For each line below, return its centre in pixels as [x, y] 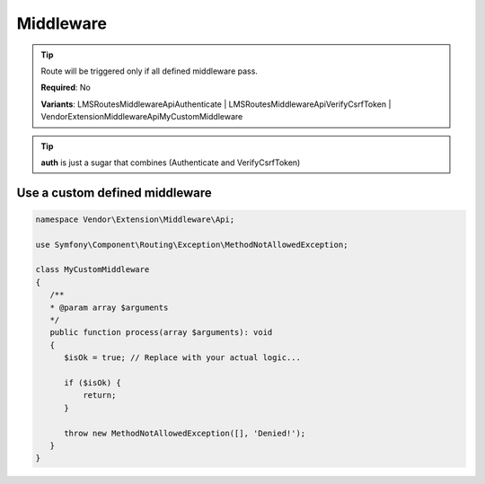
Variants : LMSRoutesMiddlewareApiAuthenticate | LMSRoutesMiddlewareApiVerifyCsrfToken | [216, 104]
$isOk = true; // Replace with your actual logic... [182, 358]
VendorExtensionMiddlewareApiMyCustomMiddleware [142, 117]
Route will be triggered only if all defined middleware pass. [149, 71]
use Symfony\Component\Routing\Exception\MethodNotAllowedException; [192, 244]
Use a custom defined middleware [115, 193]
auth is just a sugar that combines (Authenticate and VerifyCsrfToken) [171, 163]
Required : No [66, 88]
